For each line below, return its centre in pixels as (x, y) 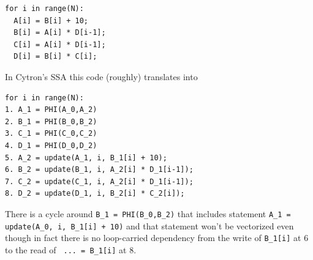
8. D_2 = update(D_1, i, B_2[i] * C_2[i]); (95, 194)
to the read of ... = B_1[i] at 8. (71, 249)
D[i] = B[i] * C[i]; (55, 57)
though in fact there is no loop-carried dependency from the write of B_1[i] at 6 (157, 238)
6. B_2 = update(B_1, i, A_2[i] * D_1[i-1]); (99, 170)
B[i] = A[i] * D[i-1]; (60, 33)
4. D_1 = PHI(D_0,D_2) (51, 145)
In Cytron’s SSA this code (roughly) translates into (101, 76)
